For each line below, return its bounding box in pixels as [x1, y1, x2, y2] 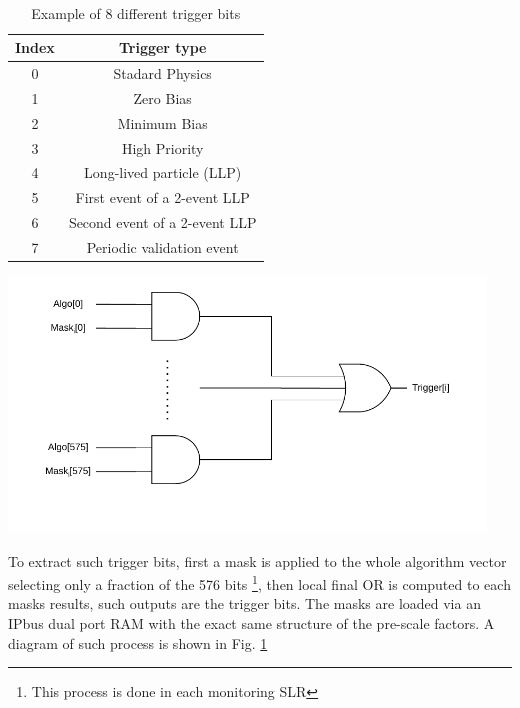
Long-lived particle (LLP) [84, 162, 242, 183]
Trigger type [118, 37, 207, 58]
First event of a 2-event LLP [75, 187, 250, 208]
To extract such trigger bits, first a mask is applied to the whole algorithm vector [8, 550, 507, 571]
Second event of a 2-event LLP [68, 212, 257, 233]
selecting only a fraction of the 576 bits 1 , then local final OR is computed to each [8, 571, 511, 594]
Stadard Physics [113, 63, 212, 84]
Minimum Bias [117, 112, 208, 133]
